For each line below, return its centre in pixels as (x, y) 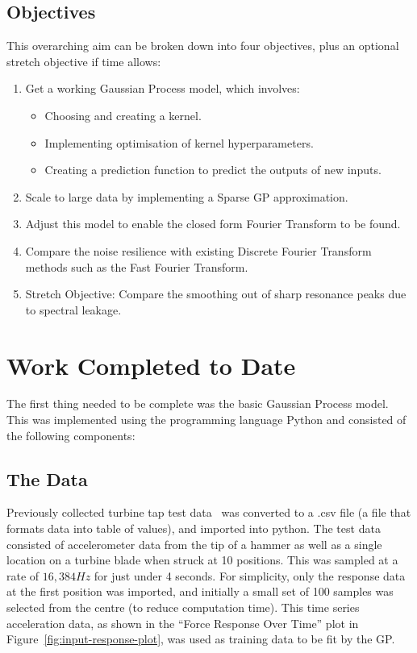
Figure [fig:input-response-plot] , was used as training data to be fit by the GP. (201, 639)
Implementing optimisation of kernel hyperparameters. (179, 142)
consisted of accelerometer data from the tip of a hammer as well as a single (194, 544)
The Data (47, 478)
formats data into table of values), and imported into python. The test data (194, 528)
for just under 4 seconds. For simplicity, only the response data (250, 575)
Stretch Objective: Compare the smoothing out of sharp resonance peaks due (216, 294)
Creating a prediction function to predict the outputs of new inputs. (213, 170)
